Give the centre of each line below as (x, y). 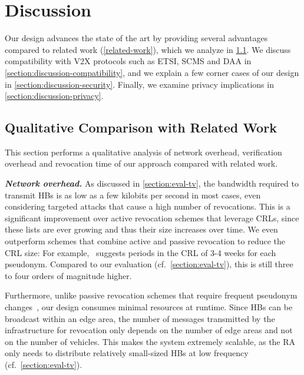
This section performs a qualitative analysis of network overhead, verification (143, 152)
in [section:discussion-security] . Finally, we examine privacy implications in (139, 84)
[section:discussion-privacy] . (54, 96)
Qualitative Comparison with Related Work (141, 127)
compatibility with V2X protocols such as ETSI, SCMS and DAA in (128, 61)
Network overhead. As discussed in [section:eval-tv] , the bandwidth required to (152, 183)
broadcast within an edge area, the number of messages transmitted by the (140, 318)
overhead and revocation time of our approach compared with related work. (141, 163)
